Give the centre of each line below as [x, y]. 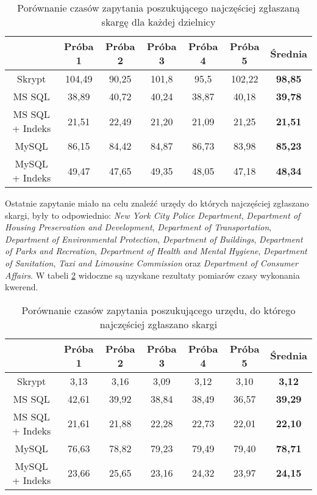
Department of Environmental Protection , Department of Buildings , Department [154, 239]
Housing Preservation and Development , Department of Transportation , [138, 227]
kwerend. [22, 287]
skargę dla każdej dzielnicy [158, 22]
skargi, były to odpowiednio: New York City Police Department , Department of [153, 215]
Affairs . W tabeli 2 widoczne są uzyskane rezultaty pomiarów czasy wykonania [152, 275]
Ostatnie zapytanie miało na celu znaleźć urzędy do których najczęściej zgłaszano [157, 203]
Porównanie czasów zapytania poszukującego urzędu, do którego [158, 310]
